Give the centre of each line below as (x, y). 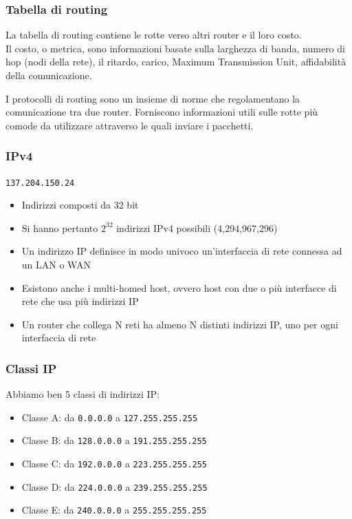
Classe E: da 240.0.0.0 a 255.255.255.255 (114, 510)
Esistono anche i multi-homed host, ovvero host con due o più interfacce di (179, 287)
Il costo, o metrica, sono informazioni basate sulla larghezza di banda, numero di (175, 48)
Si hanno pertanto (60, 227)
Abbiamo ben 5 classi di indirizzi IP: (83, 394)
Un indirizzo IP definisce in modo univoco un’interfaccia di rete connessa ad (182, 251)
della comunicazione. (49, 75)
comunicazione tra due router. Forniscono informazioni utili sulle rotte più (162, 112)
